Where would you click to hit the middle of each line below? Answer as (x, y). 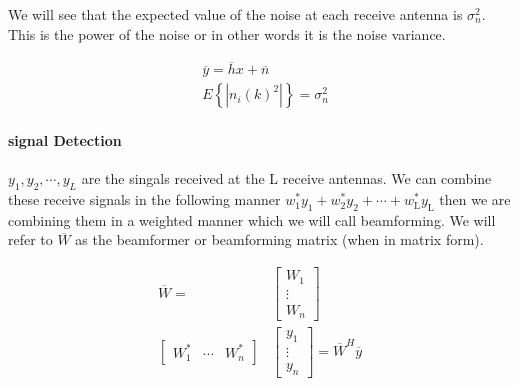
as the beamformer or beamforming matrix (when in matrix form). (279, 239)
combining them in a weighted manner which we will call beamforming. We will (252, 219)
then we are (475, 199)
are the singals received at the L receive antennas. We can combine (286, 178)
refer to (30, 239)
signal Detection (65, 140)
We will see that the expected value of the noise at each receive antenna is (235, 14)
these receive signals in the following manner (144, 199)
